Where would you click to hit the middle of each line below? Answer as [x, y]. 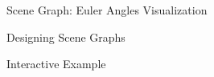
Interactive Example [56, 64]
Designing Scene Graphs [66, 36]
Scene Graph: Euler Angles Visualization [107, 10]
